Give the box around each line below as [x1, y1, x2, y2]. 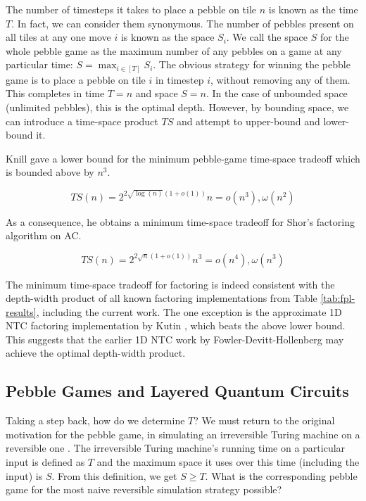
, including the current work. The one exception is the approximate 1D [36, 304, 342, 319]
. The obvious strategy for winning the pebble [153, 57, 351, 72]
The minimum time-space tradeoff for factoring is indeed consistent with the [6, 277, 335, 291]
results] [6, 304, 37, 319]
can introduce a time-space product [6, 113, 158, 128]
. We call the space [226, 30, 308, 44]
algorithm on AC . [6, 228, 82, 243]
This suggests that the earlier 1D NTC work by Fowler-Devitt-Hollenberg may [6, 331, 344, 346]
